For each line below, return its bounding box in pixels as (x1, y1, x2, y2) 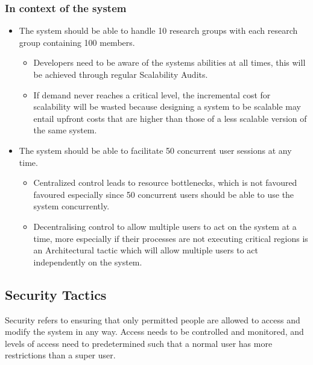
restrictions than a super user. (5, 349, 116, 361)
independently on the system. (33, 255, 142, 268)
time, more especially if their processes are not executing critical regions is (33, 232, 308, 244)
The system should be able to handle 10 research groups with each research (19, 24, 298, 37)
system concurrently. (33, 200, 110, 212)
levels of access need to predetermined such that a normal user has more (5, 337, 273, 349)
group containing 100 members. (19, 36, 135, 48)
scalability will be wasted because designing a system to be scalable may (33, 100, 302, 113)
